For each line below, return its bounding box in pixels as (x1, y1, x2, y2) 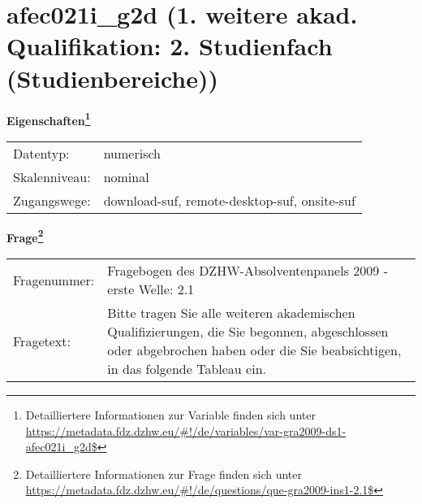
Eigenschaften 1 (6, 109, 91, 128)
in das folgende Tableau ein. (107, 359, 266, 378)
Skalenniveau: (13, 167, 91, 186)
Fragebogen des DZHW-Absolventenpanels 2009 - (107, 261, 388, 280)
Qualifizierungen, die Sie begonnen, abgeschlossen (107, 322, 389, 341)
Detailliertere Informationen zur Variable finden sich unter (25, 406, 316, 423)
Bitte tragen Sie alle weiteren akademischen (107, 303, 355, 322)
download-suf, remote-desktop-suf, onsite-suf (103, 190, 355, 210)
